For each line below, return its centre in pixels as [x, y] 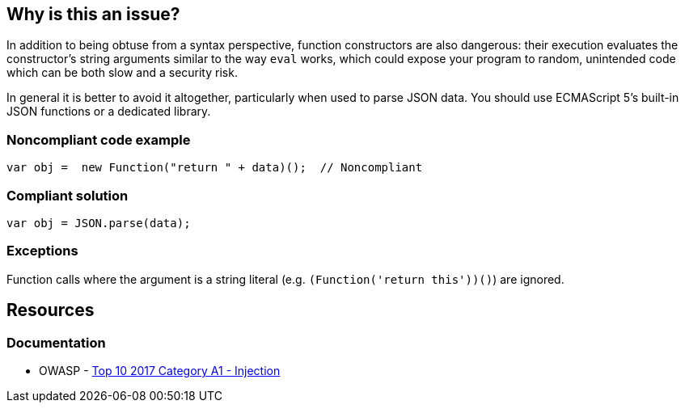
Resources [51, 310]
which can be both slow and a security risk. [122, 73]
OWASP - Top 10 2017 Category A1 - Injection [160, 370]
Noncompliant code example [99, 139]
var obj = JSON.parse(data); [99, 223]
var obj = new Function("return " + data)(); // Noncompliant [215, 168]
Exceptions [42, 251]
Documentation [56, 342]
